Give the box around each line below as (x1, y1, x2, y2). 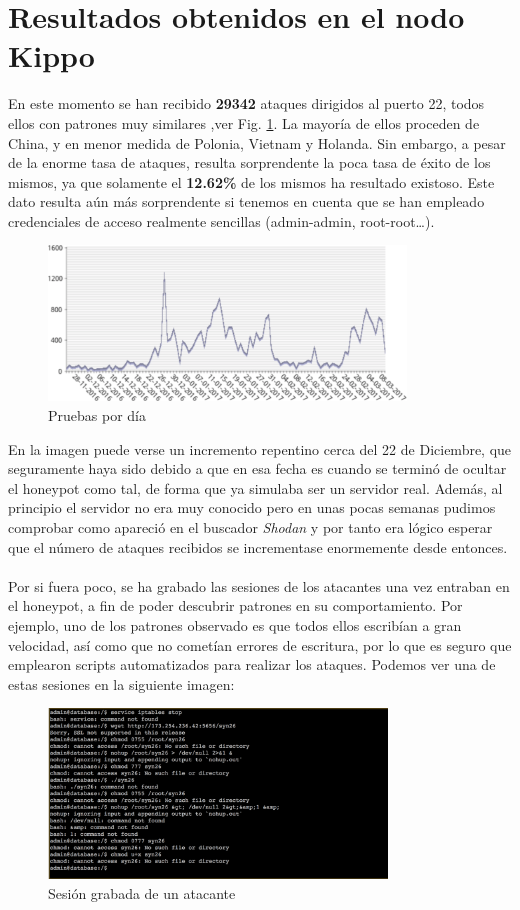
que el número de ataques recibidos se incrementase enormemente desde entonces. (8, 536, 508, 557)
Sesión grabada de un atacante (48, 882, 236, 903)
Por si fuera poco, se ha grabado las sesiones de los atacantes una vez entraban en (8, 575, 510, 596)
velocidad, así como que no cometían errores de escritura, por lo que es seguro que (8, 634, 512, 655)
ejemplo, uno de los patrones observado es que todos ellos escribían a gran (8, 615, 462, 636)
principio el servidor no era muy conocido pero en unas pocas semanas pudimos (8, 497, 496, 518)
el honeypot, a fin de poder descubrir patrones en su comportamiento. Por (8, 595, 463, 616)
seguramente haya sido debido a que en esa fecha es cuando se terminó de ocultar (8, 458, 507, 479)
